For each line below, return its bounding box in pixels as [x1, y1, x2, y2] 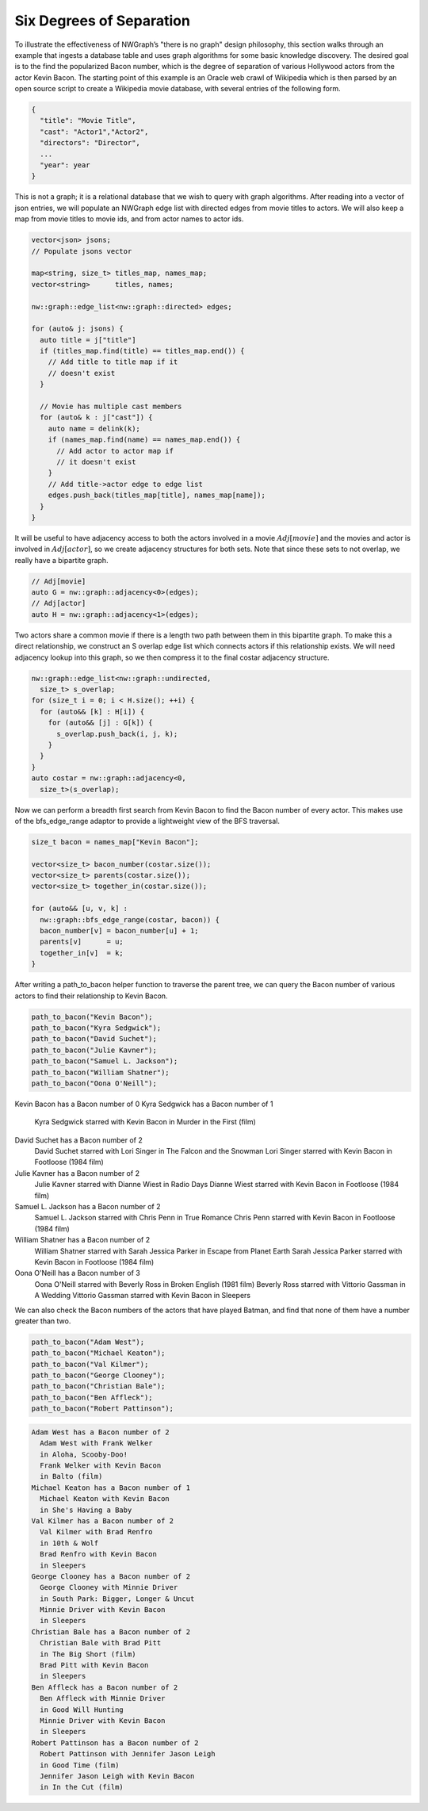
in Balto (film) [40, 1472, 103, 1481]
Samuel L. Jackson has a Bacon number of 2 [14, 1202, 161, 1211]
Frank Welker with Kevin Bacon [40, 1461, 162, 1470]
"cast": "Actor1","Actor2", [40, 127, 149, 136]
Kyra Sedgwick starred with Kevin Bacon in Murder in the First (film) [34, 1117, 257, 1127]
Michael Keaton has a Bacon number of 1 [31, 1483, 190, 1492]
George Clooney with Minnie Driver [40, 1583, 178, 1592]
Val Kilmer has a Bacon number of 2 [31, 1516, 174, 1526]
